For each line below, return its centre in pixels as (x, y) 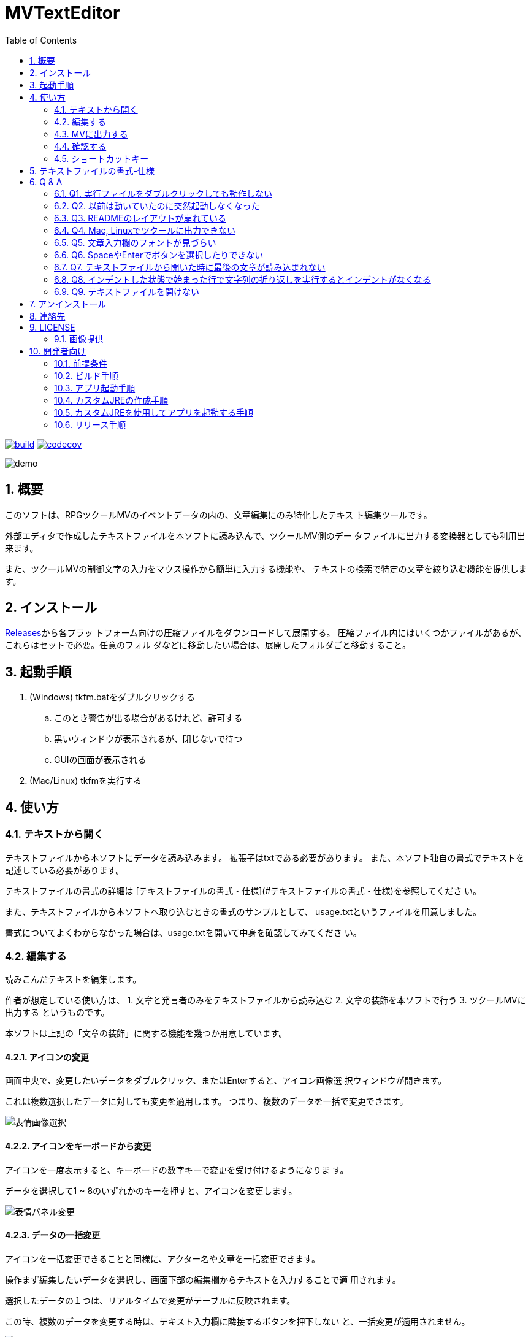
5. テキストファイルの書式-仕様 (92, 170)
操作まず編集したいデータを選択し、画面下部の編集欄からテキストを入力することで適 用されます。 (203, 1279)
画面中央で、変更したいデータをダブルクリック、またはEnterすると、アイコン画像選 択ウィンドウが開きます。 (226, 1081)
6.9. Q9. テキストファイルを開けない (127, 291)
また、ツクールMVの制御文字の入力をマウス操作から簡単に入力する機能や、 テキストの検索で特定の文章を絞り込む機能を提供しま (266, 569)
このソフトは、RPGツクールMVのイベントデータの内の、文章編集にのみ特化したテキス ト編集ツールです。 (219, 515)
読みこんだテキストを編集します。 (73, 979)
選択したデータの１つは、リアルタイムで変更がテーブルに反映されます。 (150, 1300)
